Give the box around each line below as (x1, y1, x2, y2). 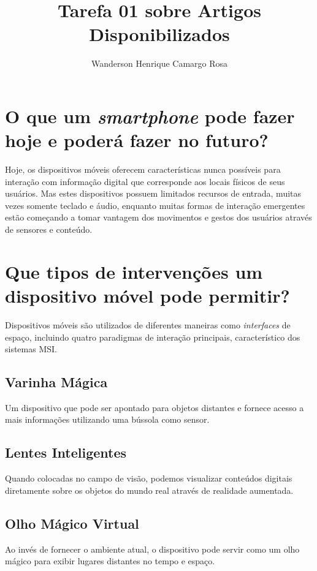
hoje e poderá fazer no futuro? (5, 127, 269, 153)
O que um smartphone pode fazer (5, 103, 295, 129)
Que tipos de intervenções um (5, 259, 263, 284)
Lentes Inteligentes (5, 443, 127, 462)
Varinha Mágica (5, 372, 108, 391)
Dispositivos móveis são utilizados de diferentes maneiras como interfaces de (5, 318, 291, 331)
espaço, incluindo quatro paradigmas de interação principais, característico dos (5, 330, 300, 343)
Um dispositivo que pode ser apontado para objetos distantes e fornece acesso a (5, 401, 304, 414)
